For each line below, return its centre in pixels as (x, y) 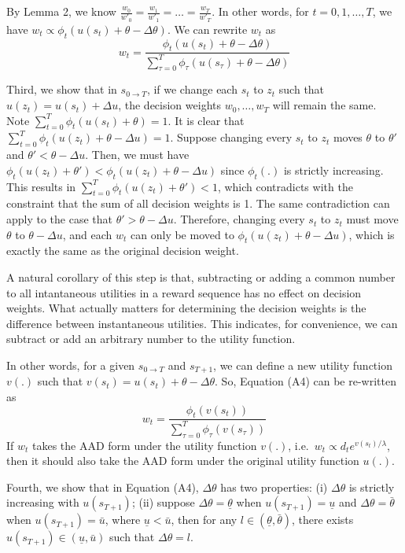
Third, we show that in (62, 89)
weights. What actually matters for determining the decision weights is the (186, 308)
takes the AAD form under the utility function (145, 445)
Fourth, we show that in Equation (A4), (103, 487)
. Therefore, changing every (239, 219)
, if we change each (192, 89)
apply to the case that (60, 219)
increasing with (43, 502)
